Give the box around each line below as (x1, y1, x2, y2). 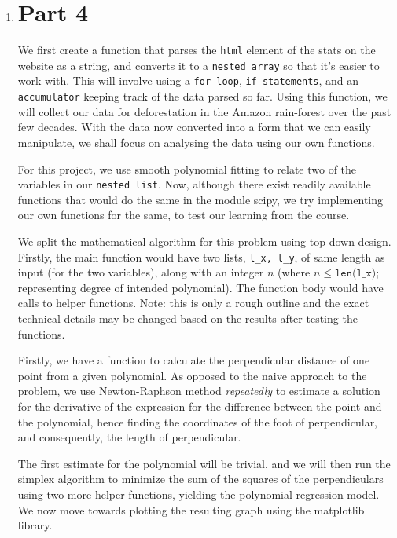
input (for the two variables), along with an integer (17, 264, 264, 280)
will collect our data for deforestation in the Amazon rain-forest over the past (17, 103, 391, 119)
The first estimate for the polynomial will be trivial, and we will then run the (17, 455, 391, 471)
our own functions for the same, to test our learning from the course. (17, 207, 350, 223)
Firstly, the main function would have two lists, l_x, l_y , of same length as (17, 248, 385, 265)
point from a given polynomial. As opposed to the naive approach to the (17, 367, 367, 383)
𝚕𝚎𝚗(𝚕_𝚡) (335, 268, 377, 280)
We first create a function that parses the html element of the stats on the (17, 42, 376, 58)
